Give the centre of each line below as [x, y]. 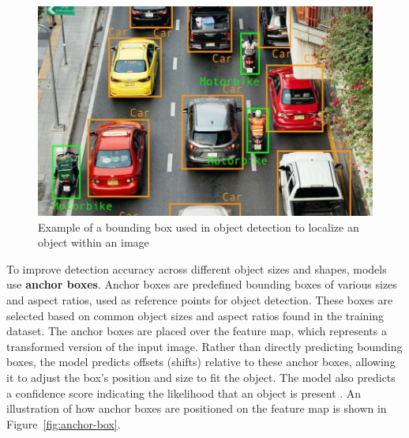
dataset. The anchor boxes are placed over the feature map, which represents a [197, 331]
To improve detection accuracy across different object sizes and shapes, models [197, 268]
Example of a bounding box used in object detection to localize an [199, 227]
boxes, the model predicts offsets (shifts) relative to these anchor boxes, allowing [201, 362]
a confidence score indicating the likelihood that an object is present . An [184, 393]
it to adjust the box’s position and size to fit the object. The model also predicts [201, 378]
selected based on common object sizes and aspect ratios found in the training [195, 315]
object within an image [94, 242]
